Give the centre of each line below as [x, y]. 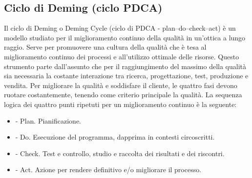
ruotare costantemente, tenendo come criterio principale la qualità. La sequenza [123, 95]
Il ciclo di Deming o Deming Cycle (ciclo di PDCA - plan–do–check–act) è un [120, 28]
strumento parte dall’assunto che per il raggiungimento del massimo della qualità [125, 66]
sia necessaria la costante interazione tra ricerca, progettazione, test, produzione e [126, 76]
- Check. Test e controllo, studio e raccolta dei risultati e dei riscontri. [120, 153]
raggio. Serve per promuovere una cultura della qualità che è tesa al [105, 47]
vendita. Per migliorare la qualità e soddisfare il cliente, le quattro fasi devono [121, 85]
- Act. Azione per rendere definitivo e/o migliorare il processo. [108, 169]
